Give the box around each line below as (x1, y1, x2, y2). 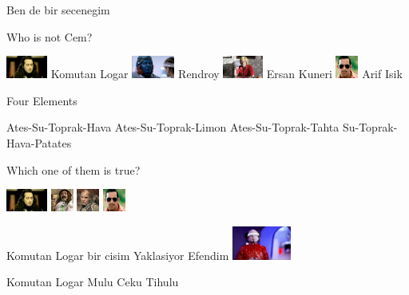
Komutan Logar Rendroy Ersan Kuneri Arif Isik (50, 65, 403, 82)
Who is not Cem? (6, 28, 93, 45)
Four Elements (6, 92, 77, 108)
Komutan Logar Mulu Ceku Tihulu (6, 273, 179, 290)
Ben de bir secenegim (6, 2, 110, 18)
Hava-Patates (6, 134, 72, 151)
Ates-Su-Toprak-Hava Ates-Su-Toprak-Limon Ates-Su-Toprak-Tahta (6, 119, 340, 136)
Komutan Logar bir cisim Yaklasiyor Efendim (6, 246, 229, 263)
